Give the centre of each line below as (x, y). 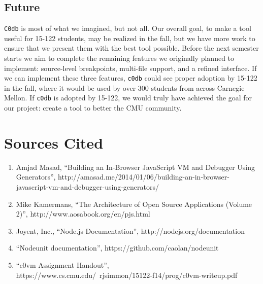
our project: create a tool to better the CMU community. (93, 108)
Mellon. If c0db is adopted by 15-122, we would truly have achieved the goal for (128, 98)
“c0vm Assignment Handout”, (62, 265)
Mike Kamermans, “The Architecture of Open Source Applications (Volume (134, 204)
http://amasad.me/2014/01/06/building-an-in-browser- (144, 177)
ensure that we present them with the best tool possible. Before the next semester (131, 48)
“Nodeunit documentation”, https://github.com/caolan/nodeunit (117, 248)
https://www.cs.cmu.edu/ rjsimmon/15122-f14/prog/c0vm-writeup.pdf (127, 275)
